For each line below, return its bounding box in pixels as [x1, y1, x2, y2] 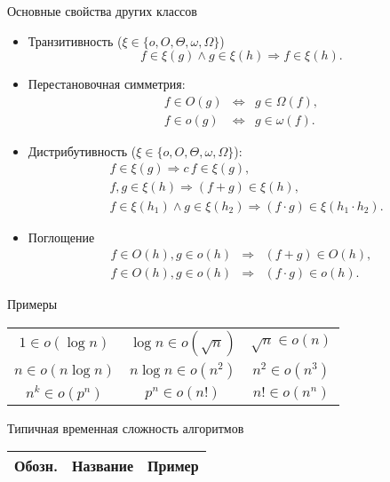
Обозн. [14, 455, 58, 477]
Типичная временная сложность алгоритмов [7, 418, 244, 437]
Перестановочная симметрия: [28, 75, 186, 93]
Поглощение [28, 227, 95, 246]
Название [72, 455, 134, 477]
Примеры [7, 295, 58, 313]
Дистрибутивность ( [28, 141, 137, 160]
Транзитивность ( [28, 31, 123, 50]
